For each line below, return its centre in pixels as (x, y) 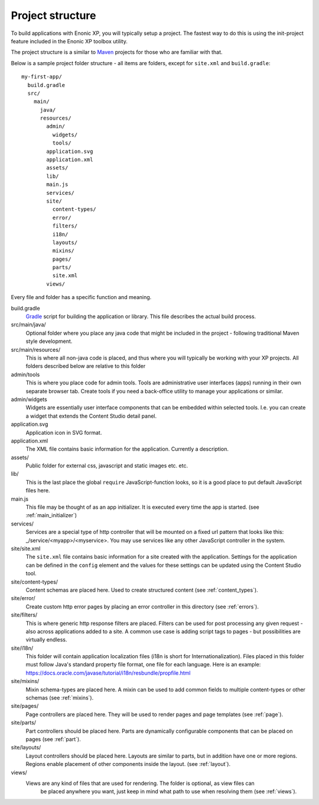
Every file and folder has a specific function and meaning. (81, 297)
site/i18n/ (22, 648)
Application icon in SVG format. (64, 432)
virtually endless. (46, 640)
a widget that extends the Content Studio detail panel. (91, 416)
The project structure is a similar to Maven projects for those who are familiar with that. (117, 52)
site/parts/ (24, 723)
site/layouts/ (26, 748)
